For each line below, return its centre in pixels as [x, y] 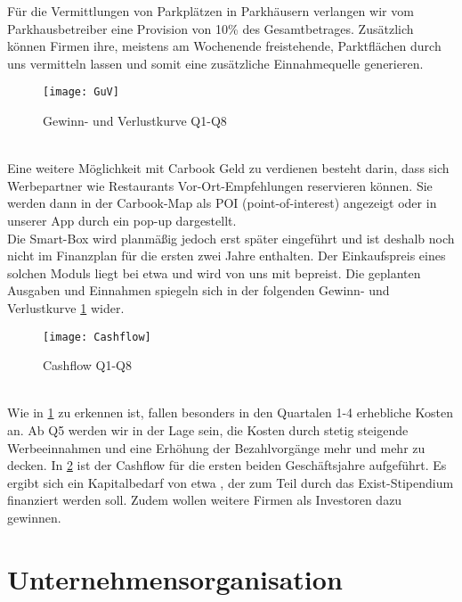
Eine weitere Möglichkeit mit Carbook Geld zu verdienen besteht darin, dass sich [228, 168]
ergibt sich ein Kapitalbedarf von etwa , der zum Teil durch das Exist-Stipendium [231, 482]
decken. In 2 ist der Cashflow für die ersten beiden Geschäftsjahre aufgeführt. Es [227, 465]
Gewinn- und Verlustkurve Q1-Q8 [135, 121]
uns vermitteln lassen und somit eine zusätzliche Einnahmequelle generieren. [215, 63]
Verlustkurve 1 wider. [66, 307]
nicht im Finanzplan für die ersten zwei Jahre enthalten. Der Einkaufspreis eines [227, 256]
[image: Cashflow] [97, 337]
